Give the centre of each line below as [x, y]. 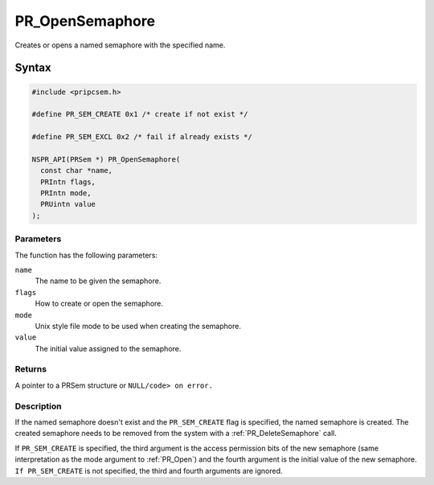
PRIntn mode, [66, 193]
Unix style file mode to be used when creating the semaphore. [138, 326]
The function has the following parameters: [86, 255]
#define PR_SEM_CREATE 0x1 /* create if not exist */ [140, 114]
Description [38, 406]
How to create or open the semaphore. [99, 304]
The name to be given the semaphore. [98, 281]
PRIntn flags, [68, 182]
